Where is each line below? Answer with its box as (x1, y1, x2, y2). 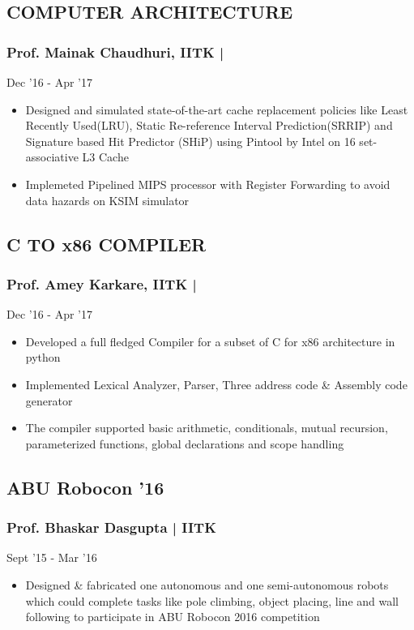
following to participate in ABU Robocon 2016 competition (25, 608, 320, 625)
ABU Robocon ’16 (6, 474, 164, 499)
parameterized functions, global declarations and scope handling (25, 435, 344, 452)
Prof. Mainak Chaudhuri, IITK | (6, 41, 224, 62)
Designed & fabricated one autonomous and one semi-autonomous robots (25, 576, 389, 593)
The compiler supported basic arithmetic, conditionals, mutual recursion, (25, 419, 388, 436)
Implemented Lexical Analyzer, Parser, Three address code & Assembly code (25, 375, 408, 392)
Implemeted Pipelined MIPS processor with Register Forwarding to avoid (25, 175, 391, 192)
